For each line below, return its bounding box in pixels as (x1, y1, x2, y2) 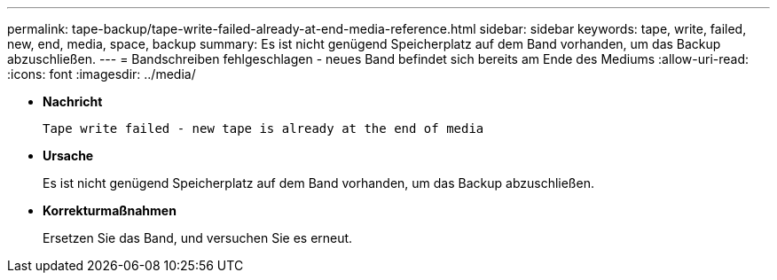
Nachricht (43, 94, 103, 109)
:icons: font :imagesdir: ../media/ (7, 66, 196, 82)
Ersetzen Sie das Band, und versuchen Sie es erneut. (43, 230, 353, 245)
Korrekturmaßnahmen (43, 203, 177, 218)
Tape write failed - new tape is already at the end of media (43, 121, 484, 136)
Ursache (43, 148, 94, 163)
